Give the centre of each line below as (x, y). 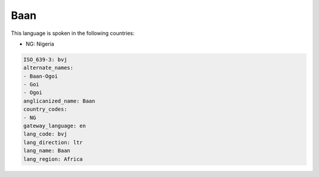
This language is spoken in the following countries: (73, 33)
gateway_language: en (55, 126)
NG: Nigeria (40, 44)
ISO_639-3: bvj (45, 59)
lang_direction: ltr (53, 142)
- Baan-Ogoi (41, 76)
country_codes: (45, 109)
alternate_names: (48, 68)
